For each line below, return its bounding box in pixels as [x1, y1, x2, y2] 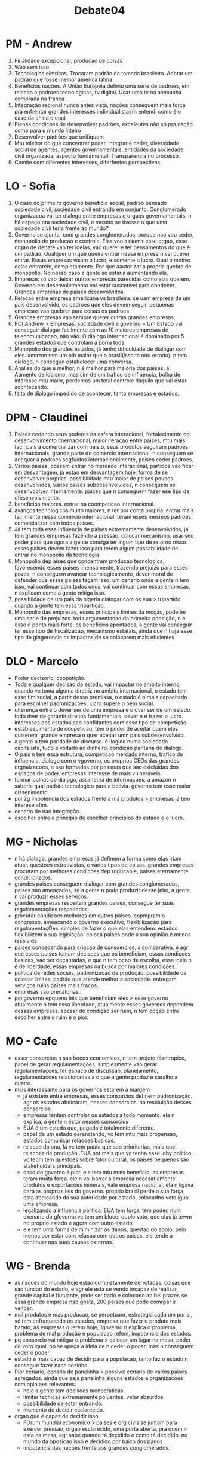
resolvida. [14, 937, 39, 944]
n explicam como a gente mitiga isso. [14, 589, 106, 596]
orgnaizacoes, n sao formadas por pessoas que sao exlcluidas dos [14, 763, 179, 770]
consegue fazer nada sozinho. [14, 1361, 89, 1369]
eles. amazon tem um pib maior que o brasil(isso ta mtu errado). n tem [14, 351, 187, 359]
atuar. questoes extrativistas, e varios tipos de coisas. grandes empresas [14, 861, 194, 868]
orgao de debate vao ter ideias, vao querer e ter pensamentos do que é [14, 243, 190, 251]
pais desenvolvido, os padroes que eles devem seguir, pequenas [14, 301, 174, 308]
